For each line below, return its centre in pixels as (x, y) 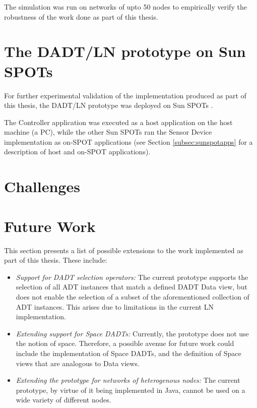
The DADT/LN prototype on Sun (125, 51)
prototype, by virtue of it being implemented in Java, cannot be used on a (131, 390)
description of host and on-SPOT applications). (77, 152)
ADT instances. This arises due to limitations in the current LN (115, 306)
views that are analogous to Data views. (78, 363)
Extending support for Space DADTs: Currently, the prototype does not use (132, 333)
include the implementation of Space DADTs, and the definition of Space (128, 353)
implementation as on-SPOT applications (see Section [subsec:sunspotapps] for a (128, 141)
